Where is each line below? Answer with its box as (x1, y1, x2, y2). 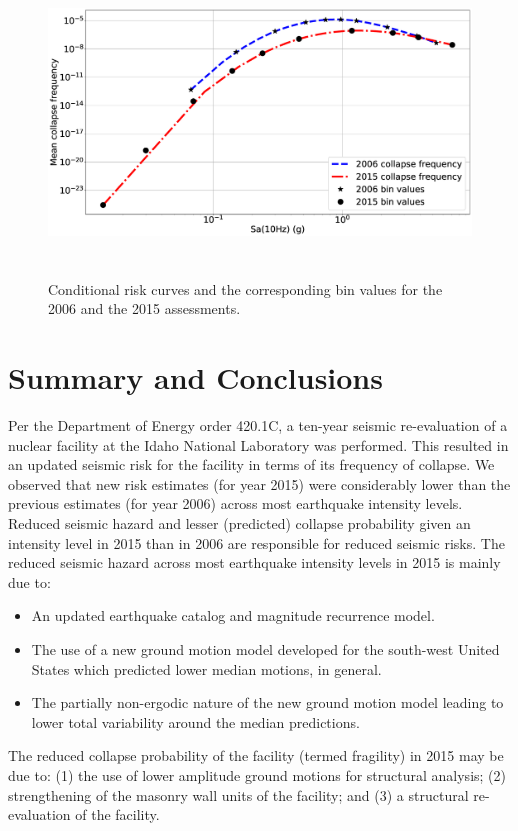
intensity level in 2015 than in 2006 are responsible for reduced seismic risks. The (8, 532, 505, 553)
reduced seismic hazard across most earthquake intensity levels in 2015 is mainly (8, 552, 501, 573)
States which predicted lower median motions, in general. (31, 658, 382, 679)
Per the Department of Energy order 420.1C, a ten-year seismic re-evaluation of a (8, 415, 508, 436)
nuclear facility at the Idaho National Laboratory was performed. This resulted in (8, 434, 509, 455)
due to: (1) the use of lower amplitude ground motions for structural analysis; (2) (8, 765, 506, 785)
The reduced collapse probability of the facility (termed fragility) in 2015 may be (8, 745, 504, 766)
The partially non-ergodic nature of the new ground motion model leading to (31, 692, 504, 713)
